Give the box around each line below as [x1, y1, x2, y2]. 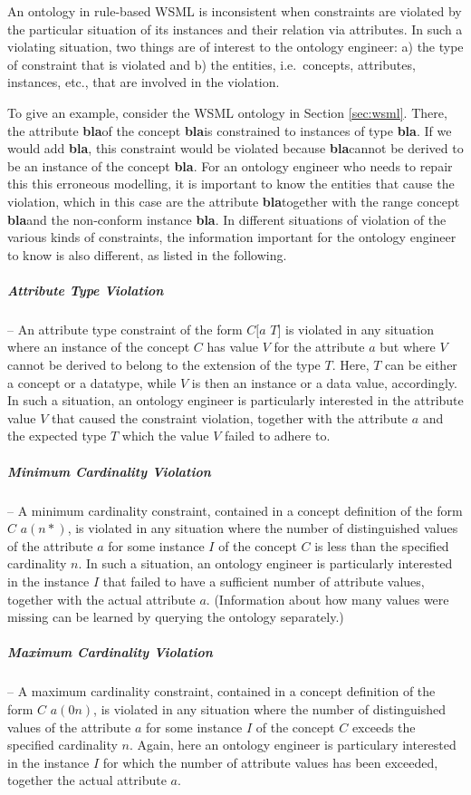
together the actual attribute [7, 771, 167, 790]
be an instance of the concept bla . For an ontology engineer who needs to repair [7, 156, 453, 175]
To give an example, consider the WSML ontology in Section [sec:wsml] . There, [7, 102, 447, 121]
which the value [121, 426, 209, 445]
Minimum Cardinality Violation [7, 461, 211, 480]
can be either [385, 355, 457, 374]
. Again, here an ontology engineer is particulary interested [129, 735, 457, 754]
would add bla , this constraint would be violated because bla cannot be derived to [7, 139, 464, 158]
